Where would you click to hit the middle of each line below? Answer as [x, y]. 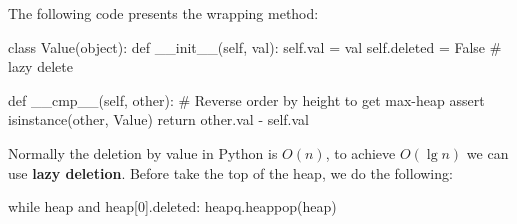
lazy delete [40, 66]
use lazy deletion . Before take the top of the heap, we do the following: [230, 172]
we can [487, 152]
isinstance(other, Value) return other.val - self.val [159, 119]
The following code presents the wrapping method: [163, 13]
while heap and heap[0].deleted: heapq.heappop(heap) [172, 206]
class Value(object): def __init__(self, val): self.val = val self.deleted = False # [255, 46]
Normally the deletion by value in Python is [143, 152]
